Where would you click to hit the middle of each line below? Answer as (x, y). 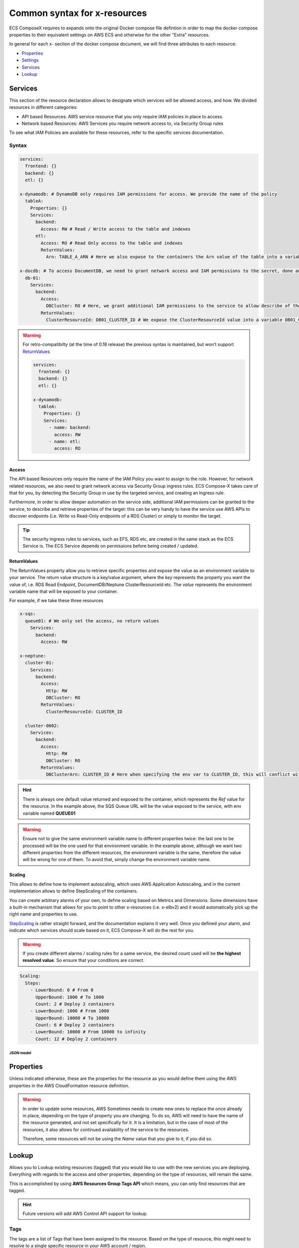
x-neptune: (33, 656)
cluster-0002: (42, 726)
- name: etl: (65, 441)
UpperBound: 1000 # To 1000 (70, 997)
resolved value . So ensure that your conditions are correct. (83, 960)
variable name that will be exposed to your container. (64, 591)
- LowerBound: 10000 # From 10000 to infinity (88, 1032)
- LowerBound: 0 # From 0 (62, 990)
